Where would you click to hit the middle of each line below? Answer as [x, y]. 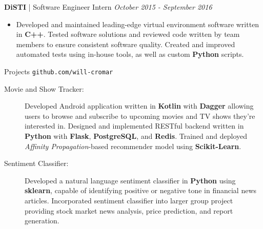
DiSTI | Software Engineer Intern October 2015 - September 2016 [108, 7]
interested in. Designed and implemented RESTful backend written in [134, 126]
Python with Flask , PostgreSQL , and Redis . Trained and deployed [136, 136]
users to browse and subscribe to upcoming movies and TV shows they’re [140, 116]
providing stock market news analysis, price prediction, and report [129, 210]
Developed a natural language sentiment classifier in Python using [130, 180]
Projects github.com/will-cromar [59, 71]
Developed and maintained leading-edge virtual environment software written [138, 24]
